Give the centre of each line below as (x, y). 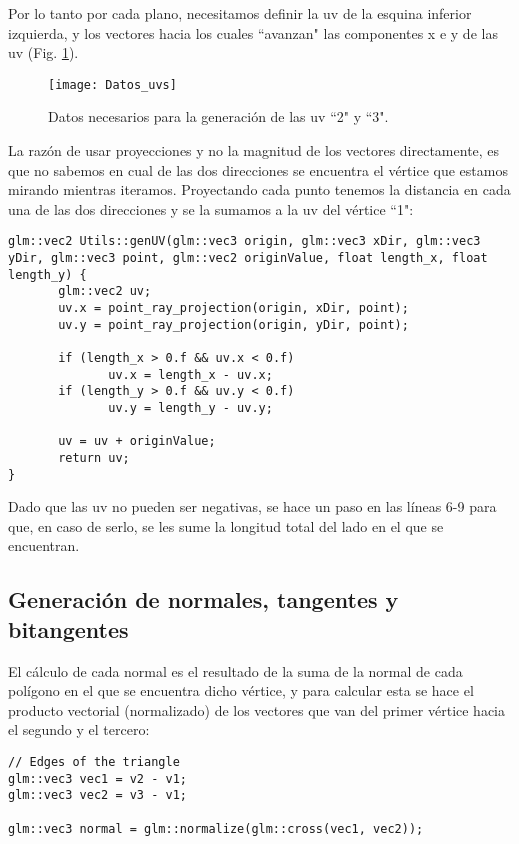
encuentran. (44, 545)
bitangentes (68, 628)
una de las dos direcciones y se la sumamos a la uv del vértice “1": (211, 208)
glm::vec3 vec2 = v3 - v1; (97, 795)
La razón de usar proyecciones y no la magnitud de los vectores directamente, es (254, 150)
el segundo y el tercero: (79, 729)
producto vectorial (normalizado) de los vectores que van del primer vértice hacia (257, 709)
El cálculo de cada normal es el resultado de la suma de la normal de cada (235, 670)
